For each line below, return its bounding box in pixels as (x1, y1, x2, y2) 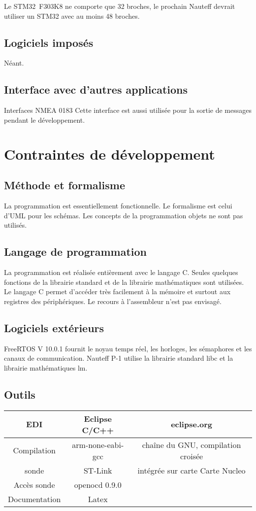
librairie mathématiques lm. (4, 362, 88, 373)
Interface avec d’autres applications (4, 82, 188, 97)
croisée (180, 450, 203, 462)
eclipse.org (171, 418, 212, 430)
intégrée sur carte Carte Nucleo (137, 464, 246, 476)
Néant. (4, 58, 24, 68)
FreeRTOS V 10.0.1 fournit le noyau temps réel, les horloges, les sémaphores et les (4, 343, 252, 353)
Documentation (8, 493, 61, 505)
